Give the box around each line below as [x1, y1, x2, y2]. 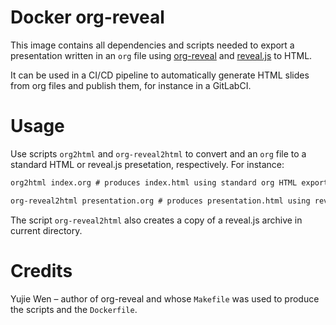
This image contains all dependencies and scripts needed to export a [10, 39, 295, 51]
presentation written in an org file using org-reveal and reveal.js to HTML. [10, 49, 313, 61]
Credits [10, 259, 73, 282]
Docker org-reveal [10, 6, 165, 29]
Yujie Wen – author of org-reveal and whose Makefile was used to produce [10, 292, 320, 305]
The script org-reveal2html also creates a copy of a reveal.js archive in [10, 214, 303, 226]
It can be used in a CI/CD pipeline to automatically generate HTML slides [10, 69, 310, 81]
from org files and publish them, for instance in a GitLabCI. [10, 79, 252, 91]
